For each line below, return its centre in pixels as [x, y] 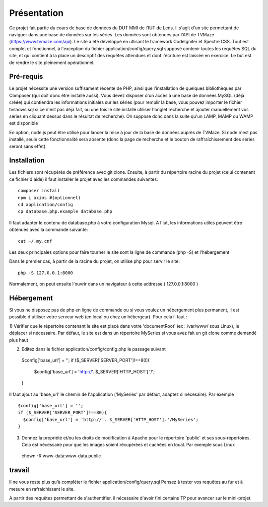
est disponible [24, 123]
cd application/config [46, 204]
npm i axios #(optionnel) [50, 198]
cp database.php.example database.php [65, 212]
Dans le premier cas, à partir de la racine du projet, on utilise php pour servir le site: [95, 261]
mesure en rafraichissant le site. [42, 489]
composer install [39, 191]
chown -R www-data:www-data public [61, 456]
